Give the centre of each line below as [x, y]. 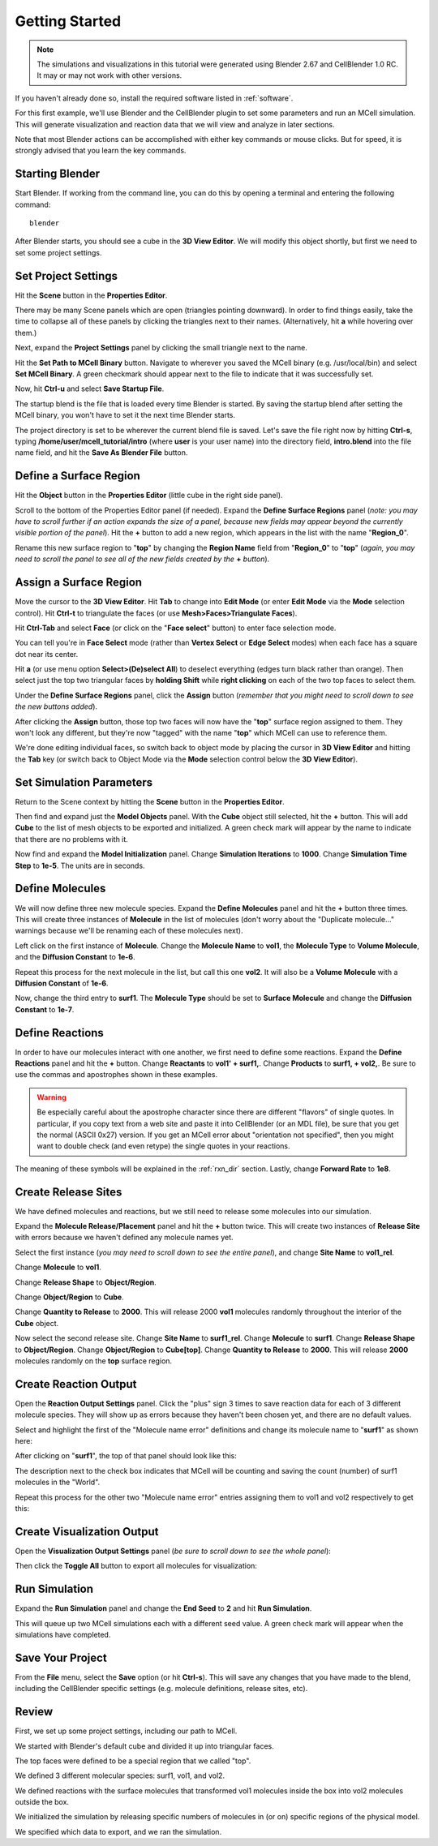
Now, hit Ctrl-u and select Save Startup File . [90, 389]
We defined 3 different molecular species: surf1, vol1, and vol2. [120, 1775]
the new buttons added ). [56, 706]
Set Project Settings [66, 276]
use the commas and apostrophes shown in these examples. [116, 1075]
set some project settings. [58, 252]
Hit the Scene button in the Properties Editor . [91, 295]
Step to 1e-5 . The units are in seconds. [80, 865]
